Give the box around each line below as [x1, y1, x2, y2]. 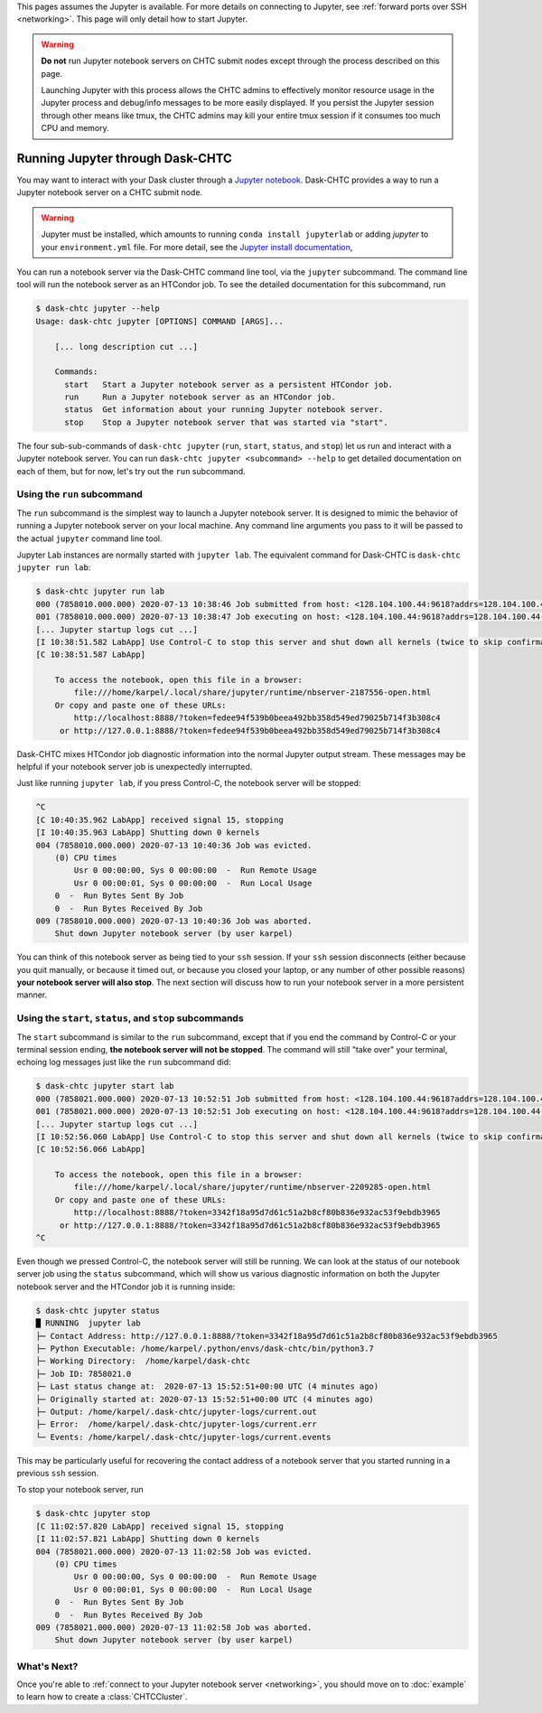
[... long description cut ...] [54, 342, 199, 351]
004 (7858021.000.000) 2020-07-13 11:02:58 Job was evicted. [35, 1546, 313, 1557]
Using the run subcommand [16, 488, 144, 501]
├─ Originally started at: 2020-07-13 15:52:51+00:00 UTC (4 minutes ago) [35, 1394, 375, 1404]
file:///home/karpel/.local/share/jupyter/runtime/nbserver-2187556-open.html [73, 688, 432, 697]
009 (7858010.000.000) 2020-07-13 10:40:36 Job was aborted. [35, 915, 313, 926]
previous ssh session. [16, 1468, 99, 1479]
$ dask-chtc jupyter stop [35, 1509, 151, 1519]
